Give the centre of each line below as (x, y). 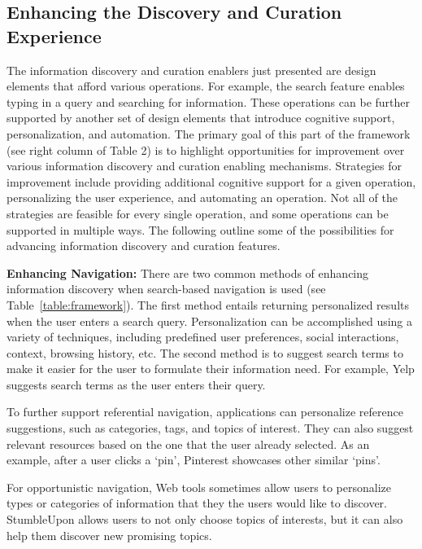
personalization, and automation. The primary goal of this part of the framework (209, 133)
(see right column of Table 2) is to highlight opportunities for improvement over (206, 149)
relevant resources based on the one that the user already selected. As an (188, 444)
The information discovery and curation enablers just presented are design (191, 70)
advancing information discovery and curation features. (144, 246)
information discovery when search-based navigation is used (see (166, 289)
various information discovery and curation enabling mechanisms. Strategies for (204, 166)
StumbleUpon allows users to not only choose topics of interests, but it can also (205, 519)
